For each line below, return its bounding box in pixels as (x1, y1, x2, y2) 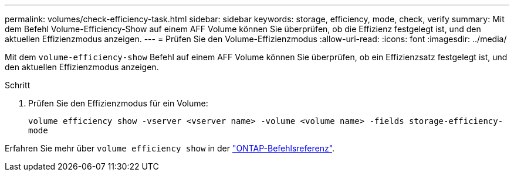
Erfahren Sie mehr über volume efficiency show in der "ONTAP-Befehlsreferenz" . (5, 143, 335, 153)
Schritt (5, 80, 31, 90)
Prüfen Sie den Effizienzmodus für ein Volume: (28, 98, 208, 108)
